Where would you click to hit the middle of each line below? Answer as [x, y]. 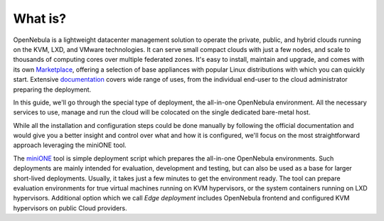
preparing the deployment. [52, 90]
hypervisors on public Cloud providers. [70, 208]
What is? [40, 18]
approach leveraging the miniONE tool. [70, 145]
